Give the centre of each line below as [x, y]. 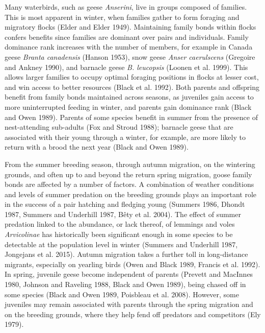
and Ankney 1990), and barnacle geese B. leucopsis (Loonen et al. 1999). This [126, 67]
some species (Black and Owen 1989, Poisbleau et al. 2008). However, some [122, 294]
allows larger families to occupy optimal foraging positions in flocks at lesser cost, [132, 77]
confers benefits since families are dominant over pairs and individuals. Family [127, 37]
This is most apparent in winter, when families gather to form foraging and [122, 17]
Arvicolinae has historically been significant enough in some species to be [119, 234]
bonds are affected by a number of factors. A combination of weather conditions [129, 184]
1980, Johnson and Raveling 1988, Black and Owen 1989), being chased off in [125, 284]
